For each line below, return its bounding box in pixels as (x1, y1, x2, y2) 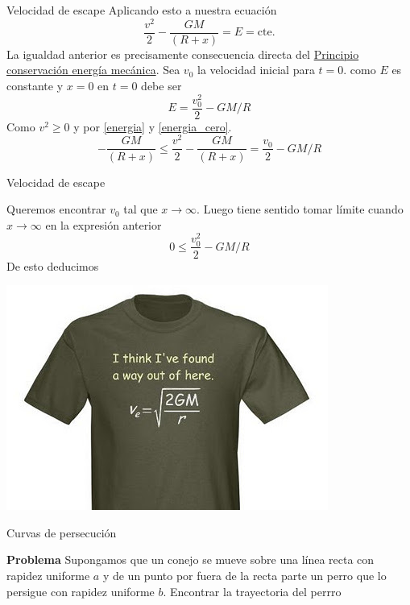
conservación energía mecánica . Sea (6, 61, 180, 78)
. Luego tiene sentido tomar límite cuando (197, 201, 404, 218)
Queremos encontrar (6, 201, 106, 218)
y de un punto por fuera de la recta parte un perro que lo (102, 566, 387, 583)
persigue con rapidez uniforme (6, 582, 155, 599)
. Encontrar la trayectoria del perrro (163, 582, 342, 599)
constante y (6, 77, 64, 93)
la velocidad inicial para (197, 61, 315, 78)
